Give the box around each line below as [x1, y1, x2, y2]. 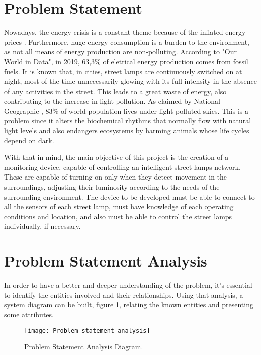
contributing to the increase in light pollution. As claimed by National [4, 96, 220, 106]
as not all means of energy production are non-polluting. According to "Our [4, 46, 237, 57]
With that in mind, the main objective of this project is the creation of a [4, 152, 229, 162]
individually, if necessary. [4, 221, 81, 231]
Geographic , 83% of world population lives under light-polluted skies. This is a [4, 105, 248, 116]
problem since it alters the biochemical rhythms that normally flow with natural [4, 115, 251, 126]
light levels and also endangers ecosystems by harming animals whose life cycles [4, 125, 249, 136]
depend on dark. [4, 135, 54, 145]
